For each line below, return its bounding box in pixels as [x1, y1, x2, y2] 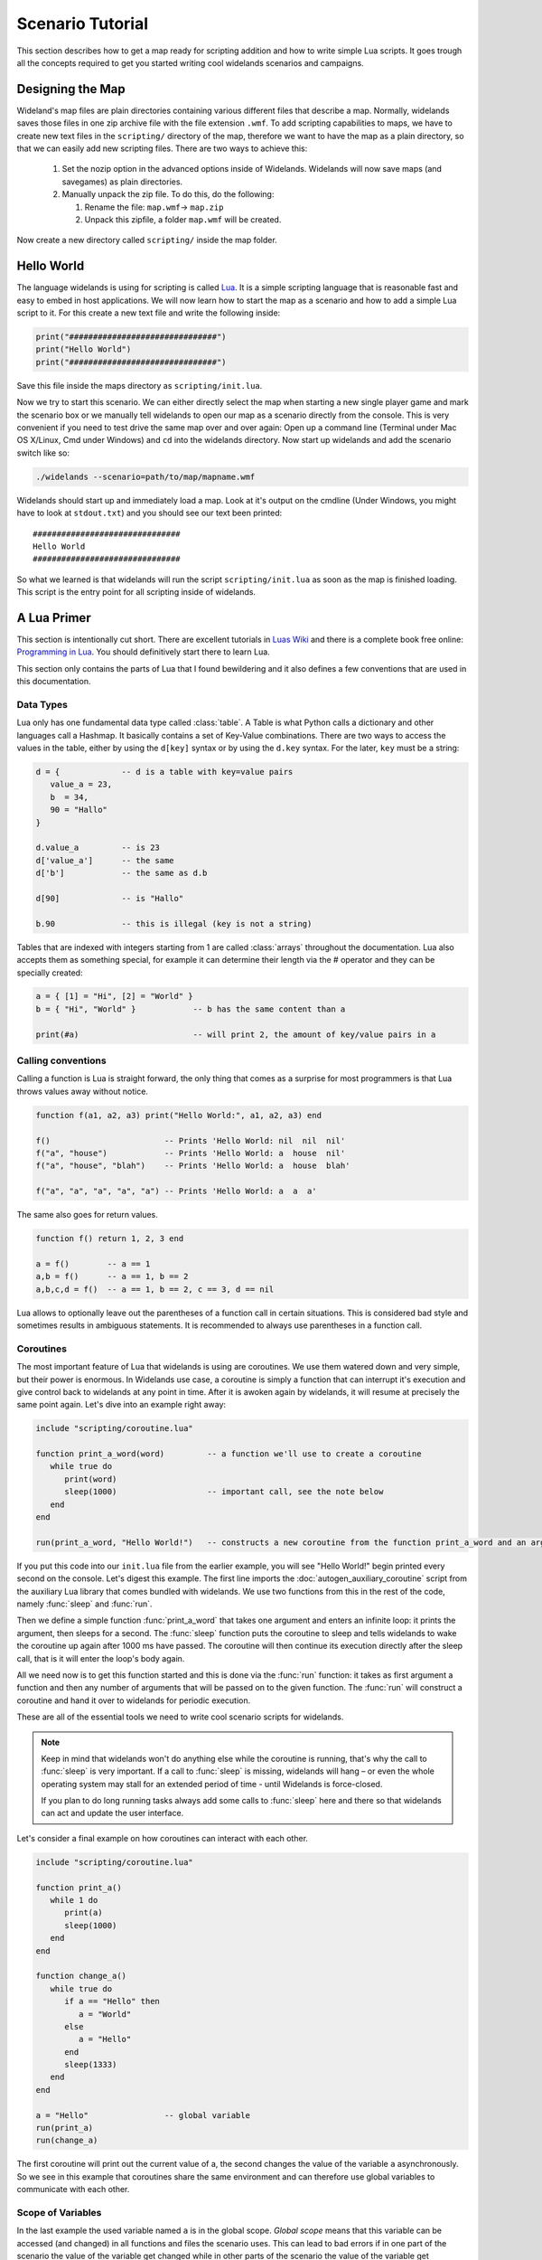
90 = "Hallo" [50, 805, 108, 815]
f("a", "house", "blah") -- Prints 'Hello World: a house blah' [35, 1161, 350, 1171]
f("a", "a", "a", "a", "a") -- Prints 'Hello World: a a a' [35, 1186, 317, 1197]
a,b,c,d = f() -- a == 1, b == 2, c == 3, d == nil [35, 1284, 275, 1295]
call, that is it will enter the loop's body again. [16, 1653, 185, 1663]
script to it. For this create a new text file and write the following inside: [16, 307, 281, 318]
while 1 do [50, 1895, 98, 1905]
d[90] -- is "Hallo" [35, 893, 184, 903]
